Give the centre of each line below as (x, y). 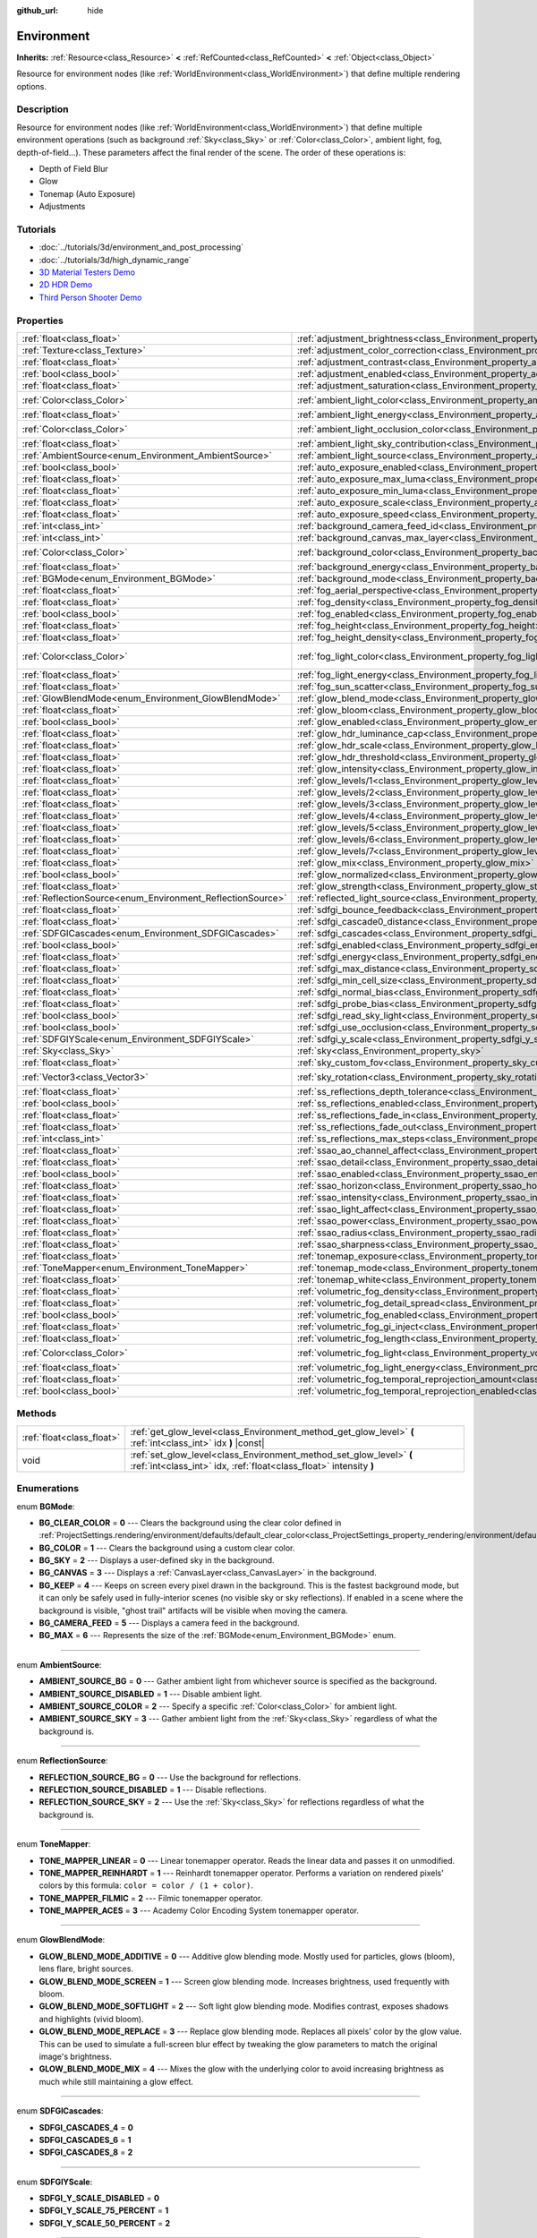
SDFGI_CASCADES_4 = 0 (86, 2127)
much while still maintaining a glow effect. (116, 2081)
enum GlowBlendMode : (61, 1940)
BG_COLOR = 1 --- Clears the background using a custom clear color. (167, 1548)
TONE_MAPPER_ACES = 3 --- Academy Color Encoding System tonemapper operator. (199, 1910)
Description (43, 109)
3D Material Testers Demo (87, 272)
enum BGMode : (46, 1506)
